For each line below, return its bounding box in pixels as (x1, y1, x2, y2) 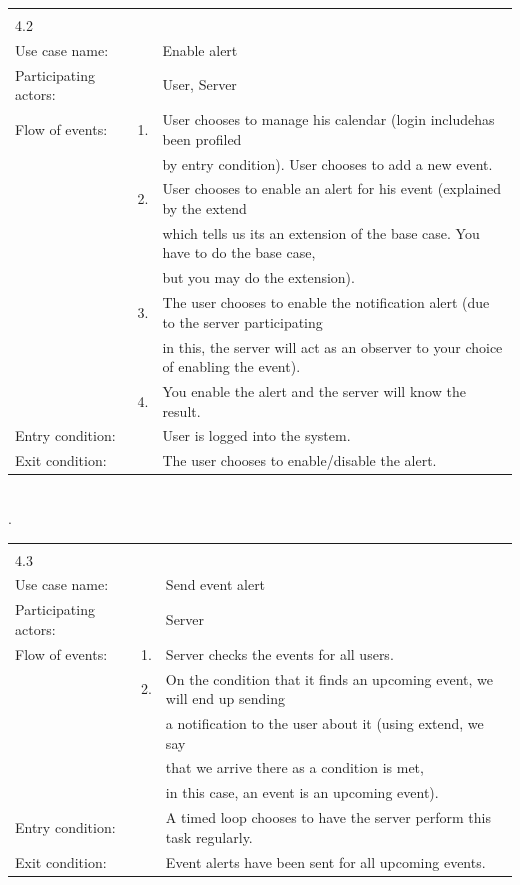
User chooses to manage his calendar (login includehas (162, 109, 495, 130)
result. (162, 400, 201, 421)
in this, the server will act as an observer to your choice (162, 336, 503, 357)
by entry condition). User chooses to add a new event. (162, 153, 493, 174)
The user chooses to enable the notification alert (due (162, 292, 490, 313)
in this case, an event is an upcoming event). (165, 782, 439, 803)
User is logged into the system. (162, 425, 351, 446)
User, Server (162, 74, 237, 95)
